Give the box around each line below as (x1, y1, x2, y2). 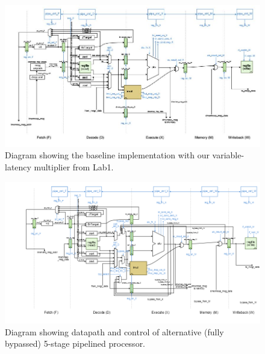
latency (5, 160, 31, 173)
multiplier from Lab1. (34, 160, 114, 173)
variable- (212, 149, 245, 161)
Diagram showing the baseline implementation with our (5, 149, 210, 161)
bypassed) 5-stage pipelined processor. (5, 337, 146, 350)
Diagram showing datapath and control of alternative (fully (5, 325, 224, 338)
